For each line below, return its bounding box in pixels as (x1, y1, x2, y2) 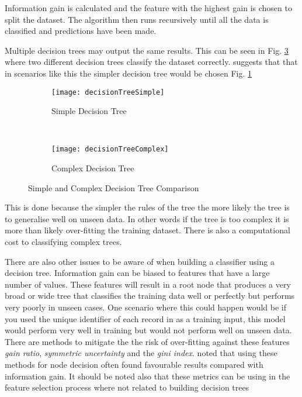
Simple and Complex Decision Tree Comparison (28, 181, 199, 194)
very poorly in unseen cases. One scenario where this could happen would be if (5, 301, 286, 313)
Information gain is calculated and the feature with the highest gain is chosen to (5, 2, 292, 13)
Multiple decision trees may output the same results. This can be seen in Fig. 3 (5, 44, 289, 56)
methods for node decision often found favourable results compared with (5, 358, 263, 370)
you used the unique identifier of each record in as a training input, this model (5, 312, 286, 324)
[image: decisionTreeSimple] (51, 88, 165, 96)
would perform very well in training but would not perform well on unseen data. (5, 324, 292, 336)
